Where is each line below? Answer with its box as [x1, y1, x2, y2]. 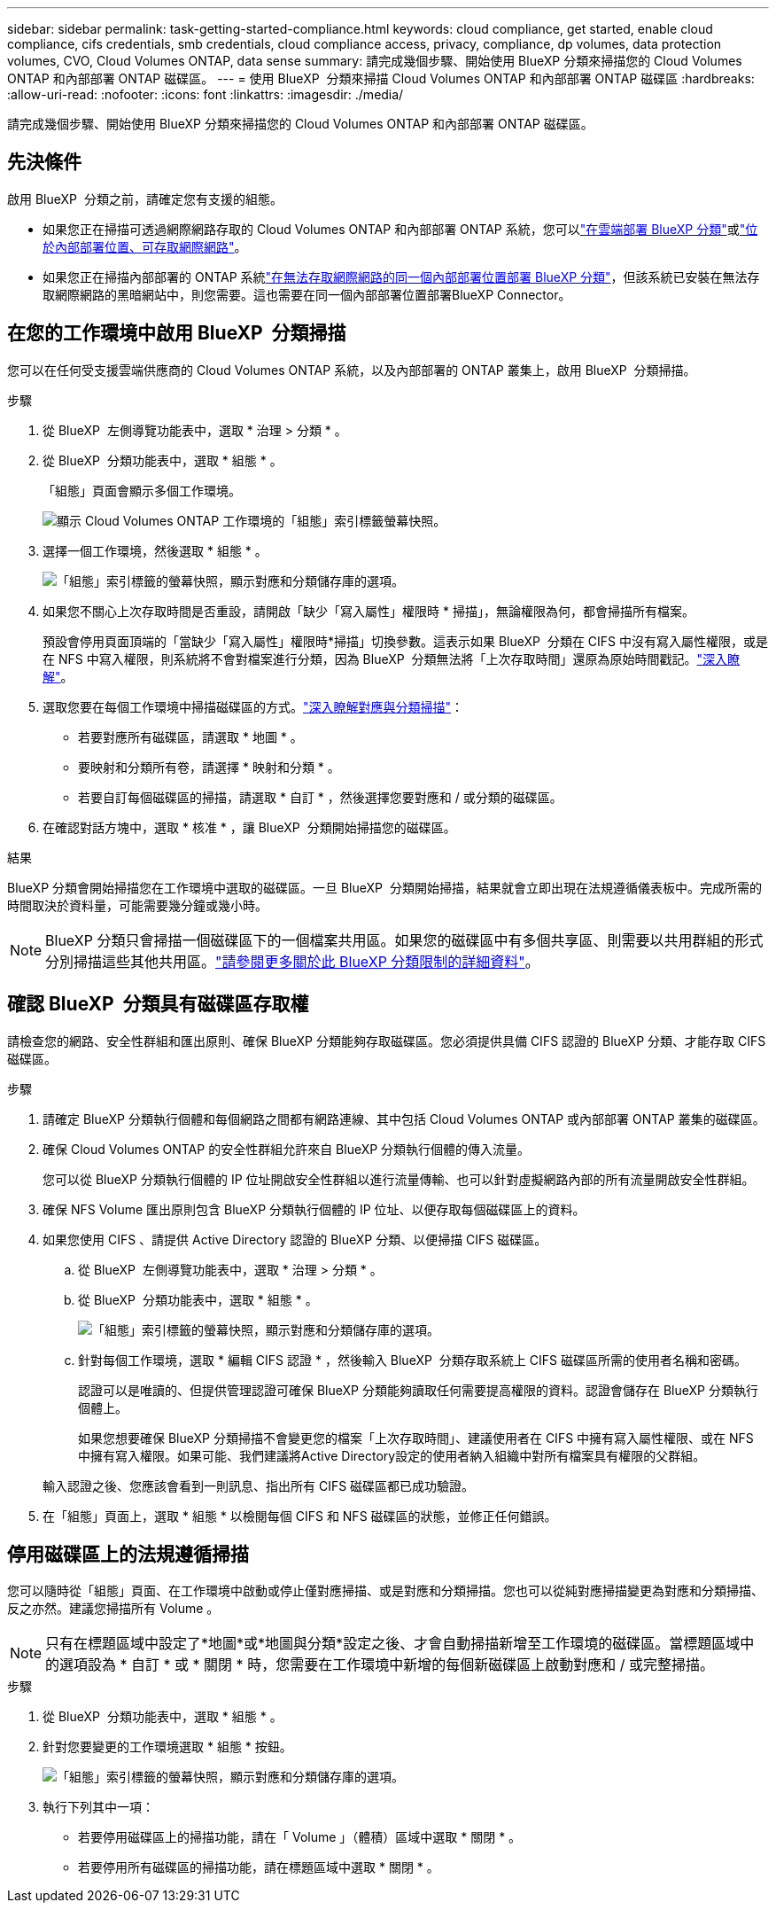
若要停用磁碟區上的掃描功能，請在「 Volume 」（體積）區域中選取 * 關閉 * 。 [78, 1829, 522, 1845]
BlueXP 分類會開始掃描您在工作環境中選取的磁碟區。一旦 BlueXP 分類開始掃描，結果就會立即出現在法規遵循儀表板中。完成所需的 [7, 879, 762, 895]
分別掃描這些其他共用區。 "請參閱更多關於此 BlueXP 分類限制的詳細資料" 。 [45, 952, 539, 971]
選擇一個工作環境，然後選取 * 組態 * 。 [43, 542, 268, 558]
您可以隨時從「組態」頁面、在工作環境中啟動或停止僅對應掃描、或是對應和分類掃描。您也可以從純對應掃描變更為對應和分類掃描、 [7, 1583, 764, 1599]
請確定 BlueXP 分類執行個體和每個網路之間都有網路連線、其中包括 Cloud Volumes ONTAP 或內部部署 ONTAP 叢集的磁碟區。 [43, 1111, 765, 1127]
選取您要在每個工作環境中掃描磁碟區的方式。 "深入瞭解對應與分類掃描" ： [43, 698, 464, 714]
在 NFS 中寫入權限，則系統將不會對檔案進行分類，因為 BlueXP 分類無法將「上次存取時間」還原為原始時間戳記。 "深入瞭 [43, 651, 741, 667]
